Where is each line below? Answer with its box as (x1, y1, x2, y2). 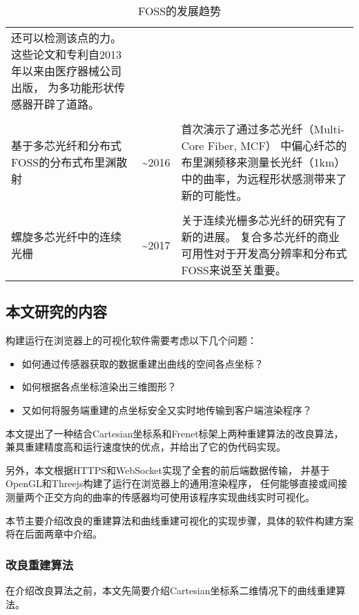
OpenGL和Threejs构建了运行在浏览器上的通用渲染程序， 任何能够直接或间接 (6, 476, 348, 491)
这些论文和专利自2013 (11, 46, 122, 62)
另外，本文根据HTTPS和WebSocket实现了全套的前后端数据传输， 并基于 (6, 462, 330, 477)
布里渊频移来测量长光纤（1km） (181, 154, 346, 170)
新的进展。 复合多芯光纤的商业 (181, 229, 340, 245)
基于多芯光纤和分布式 (11, 138, 122, 153)
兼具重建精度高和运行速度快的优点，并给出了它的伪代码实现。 (6, 439, 286, 454)
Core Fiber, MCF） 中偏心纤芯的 (181, 138, 347, 153)
